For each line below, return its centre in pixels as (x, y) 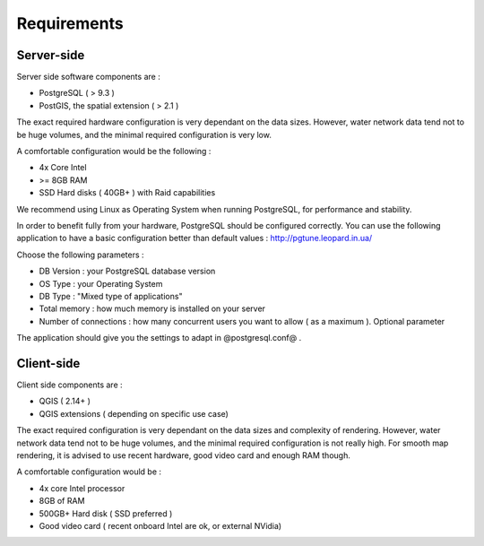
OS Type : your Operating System (101, 283)
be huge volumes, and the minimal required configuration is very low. (144, 134)
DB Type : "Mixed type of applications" (111, 296)
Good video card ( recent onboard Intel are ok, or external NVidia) (160, 525)
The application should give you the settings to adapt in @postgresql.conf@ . (159, 338)
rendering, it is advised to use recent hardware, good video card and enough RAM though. (184, 455)
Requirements (70, 23)
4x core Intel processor (82, 488)
